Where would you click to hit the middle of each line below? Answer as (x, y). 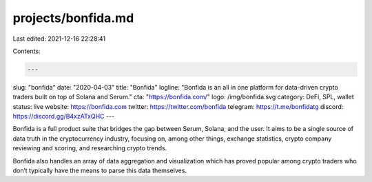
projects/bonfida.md (73, 18)
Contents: (27, 51)
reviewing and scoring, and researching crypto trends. (90, 148)
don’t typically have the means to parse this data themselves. (100, 171)
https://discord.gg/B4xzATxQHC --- (64, 117)
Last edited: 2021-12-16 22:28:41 (59, 39)
